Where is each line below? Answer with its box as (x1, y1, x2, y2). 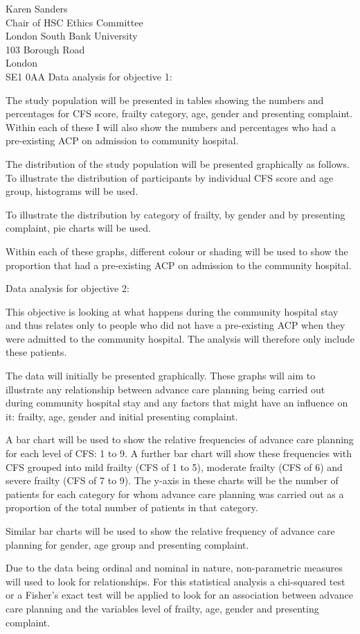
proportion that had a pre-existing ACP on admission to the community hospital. (6, 257, 352, 272)
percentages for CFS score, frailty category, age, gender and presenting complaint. (6, 106, 353, 121)
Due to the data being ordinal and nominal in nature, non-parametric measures (6, 560, 343, 575)
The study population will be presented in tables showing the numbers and (6, 92, 324, 107)
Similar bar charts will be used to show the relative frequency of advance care (6, 524, 335, 538)
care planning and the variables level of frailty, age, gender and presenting (6, 601, 319, 615)
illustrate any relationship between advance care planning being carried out (6, 382, 325, 396)
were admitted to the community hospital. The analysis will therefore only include (6, 331, 354, 345)
